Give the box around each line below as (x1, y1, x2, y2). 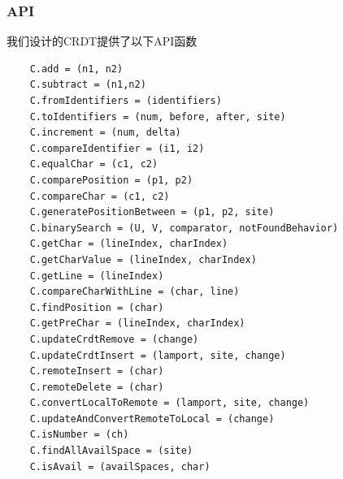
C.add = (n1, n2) (29, 63, 124, 75)
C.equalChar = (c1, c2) (29, 158, 158, 170)
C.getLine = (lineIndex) (29, 270, 164, 282)
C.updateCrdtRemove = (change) (29, 333, 199, 345)
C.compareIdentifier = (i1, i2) (29, 142, 205, 154)
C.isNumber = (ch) (29, 429, 129, 441)
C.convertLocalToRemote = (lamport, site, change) (29, 397, 310, 409)
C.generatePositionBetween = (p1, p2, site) (29, 206, 275, 218)
